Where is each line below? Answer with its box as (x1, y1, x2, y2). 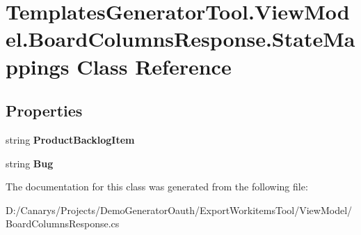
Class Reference (77, 52, 232, 80)
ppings (6, 52, 70, 80)
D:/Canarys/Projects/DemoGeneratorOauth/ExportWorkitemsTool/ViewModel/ (6, 202, 353, 217)
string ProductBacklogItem (6, 132, 135, 146)
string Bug (6, 156, 54, 170)
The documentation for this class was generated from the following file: (6, 179, 308, 194)
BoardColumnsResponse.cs (6, 216, 120, 231)
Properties (6, 100, 83, 121)
